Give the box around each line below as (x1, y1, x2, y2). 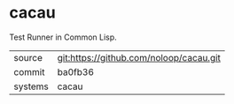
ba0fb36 (57, 65, 95, 78)
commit (13, 65, 45, 78)
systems (13, 80, 49, 93)
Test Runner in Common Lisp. (9, 32, 117, 42)
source (13, 51, 43, 63)
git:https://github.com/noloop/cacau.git (57, 51, 222, 63)
